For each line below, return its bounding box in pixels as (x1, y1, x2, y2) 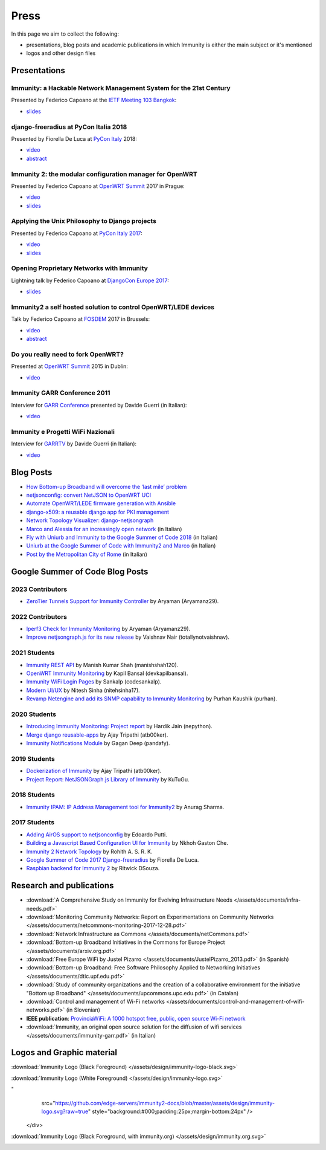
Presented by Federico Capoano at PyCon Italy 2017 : (11, 230, 142, 237)
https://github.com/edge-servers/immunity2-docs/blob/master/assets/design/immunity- (55, 1099, 275, 1106)
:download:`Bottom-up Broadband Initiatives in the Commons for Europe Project (26, 938, 226, 946)
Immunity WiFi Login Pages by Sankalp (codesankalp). (26, 678, 162, 685)
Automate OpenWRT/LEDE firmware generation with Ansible (26, 500, 176, 507)
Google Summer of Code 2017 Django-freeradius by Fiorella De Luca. (26, 856, 199, 864)
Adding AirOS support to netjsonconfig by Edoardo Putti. (26, 831, 167, 838)
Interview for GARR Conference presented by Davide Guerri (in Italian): (11, 401, 187, 409)
